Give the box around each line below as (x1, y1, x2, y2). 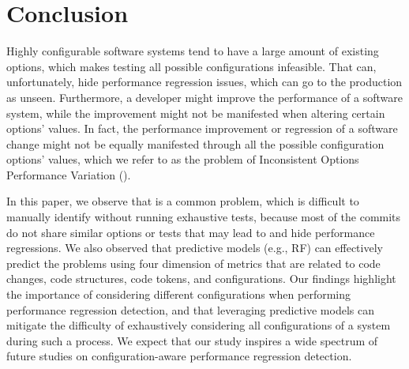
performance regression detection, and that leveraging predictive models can (6, 301, 374, 318)
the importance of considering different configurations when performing (6, 286, 351, 303)
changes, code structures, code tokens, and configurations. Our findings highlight (6, 270, 396, 287)
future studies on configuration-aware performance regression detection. (6, 348, 352, 364)
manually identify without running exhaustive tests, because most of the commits (6, 209, 401, 225)
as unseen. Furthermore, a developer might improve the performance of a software (6, 88, 403, 105)
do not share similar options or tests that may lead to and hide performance (6, 224, 375, 240)
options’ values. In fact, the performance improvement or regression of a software (6, 120, 398, 137)
